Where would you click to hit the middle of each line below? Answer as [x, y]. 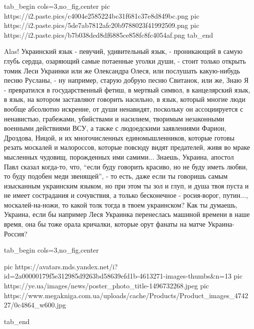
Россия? [16, 233]
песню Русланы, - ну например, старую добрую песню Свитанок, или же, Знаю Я [126, 80]
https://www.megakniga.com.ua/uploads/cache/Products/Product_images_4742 [126, 295]
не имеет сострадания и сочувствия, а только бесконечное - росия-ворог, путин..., [126, 195]
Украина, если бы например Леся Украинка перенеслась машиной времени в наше [127, 214]
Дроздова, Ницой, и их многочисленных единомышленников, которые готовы [119, 137]
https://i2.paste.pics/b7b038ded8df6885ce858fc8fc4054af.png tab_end [109, 35]
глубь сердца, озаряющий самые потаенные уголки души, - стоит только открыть [125, 60]
